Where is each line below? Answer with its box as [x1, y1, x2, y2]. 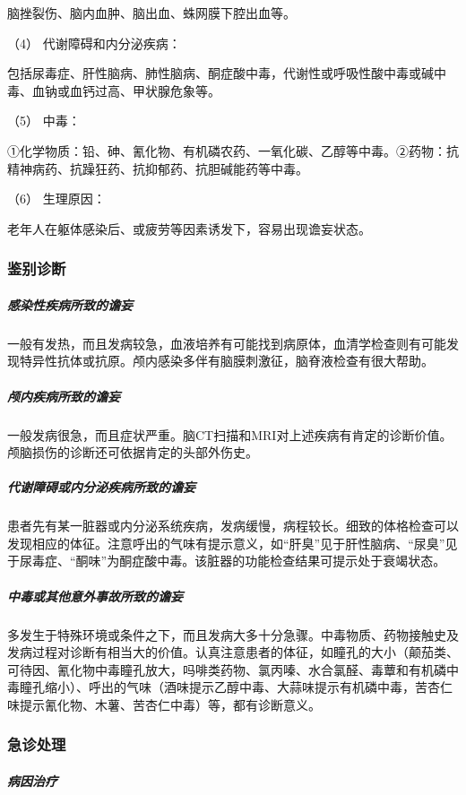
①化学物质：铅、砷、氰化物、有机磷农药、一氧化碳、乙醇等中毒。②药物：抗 [7, 141, 459, 160]
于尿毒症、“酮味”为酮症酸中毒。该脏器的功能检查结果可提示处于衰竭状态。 [7, 551, 446, 570]
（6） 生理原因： [7, 189, 106, 208]
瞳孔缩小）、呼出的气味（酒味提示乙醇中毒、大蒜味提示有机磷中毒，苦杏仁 [19, 678, 453, 696]
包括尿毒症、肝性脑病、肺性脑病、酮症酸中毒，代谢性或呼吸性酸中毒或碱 [7, 64, 434, 82]
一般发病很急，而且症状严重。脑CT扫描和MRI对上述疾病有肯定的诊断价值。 [7, 425, 453, 444]
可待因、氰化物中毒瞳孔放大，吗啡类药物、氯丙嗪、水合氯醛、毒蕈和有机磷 [7, 660, 446, 678]
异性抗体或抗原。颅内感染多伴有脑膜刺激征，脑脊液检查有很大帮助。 [31, 351, 434, 370]
